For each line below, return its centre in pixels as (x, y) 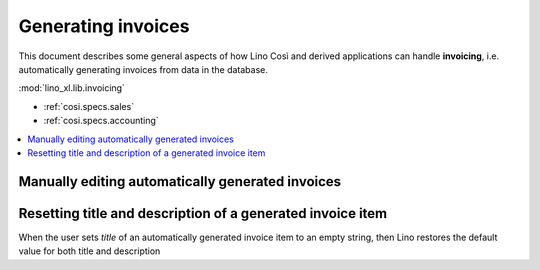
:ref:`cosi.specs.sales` (89, 106)
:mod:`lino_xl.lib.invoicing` (71, 88)
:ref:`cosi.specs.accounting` (101, 121)
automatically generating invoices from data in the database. (143, 69)
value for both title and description (89, 251)
